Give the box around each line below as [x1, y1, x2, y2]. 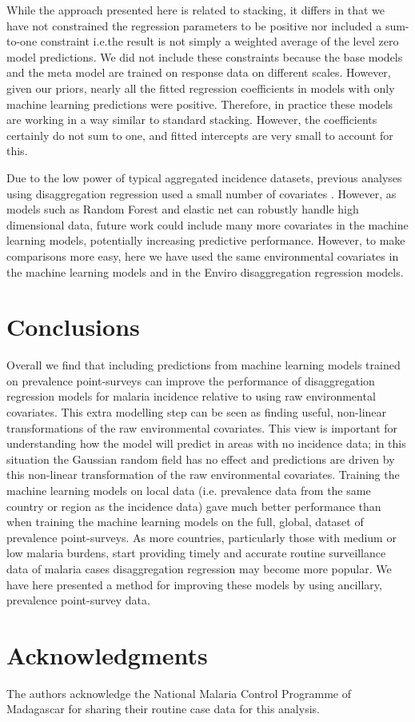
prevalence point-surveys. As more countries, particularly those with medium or [6, 529, 397, 545]
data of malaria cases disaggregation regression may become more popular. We [6, 560, 392, 576]
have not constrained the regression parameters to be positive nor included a [6, 17, 382, 34]
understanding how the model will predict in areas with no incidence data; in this [6, 435, 406, 452]
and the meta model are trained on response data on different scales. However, [6, 64, 391, 81]
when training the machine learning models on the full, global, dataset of [6, 513, 364, 530]
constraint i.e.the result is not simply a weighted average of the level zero [40, 33, 399, 50]
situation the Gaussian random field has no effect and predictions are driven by [6, 450, 395, 467]
